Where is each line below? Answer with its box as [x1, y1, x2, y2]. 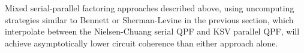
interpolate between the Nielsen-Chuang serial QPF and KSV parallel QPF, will [5, 25, 300, 38]
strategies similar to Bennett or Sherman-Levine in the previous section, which [5, 13, 294, 26]
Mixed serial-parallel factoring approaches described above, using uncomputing [5, 2, 294, 14]
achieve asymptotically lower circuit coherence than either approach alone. [5, 36, 278, 49]
